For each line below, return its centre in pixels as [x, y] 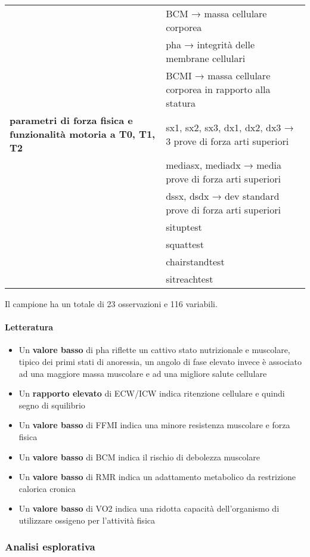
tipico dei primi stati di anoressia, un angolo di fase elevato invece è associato [160, 361]
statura [181, 103]
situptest [184, 227]
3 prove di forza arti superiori [227, 141]
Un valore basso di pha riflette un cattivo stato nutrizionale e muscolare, [154, 350]
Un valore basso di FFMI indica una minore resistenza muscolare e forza [154, 425]
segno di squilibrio [52, 405]
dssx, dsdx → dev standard [223, 196]
